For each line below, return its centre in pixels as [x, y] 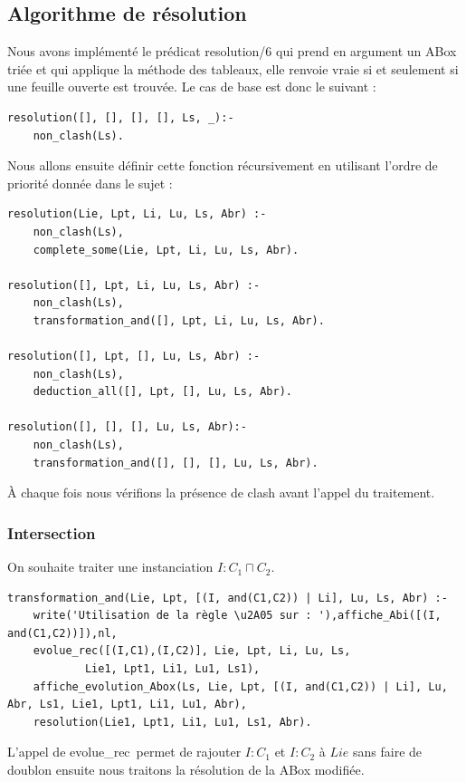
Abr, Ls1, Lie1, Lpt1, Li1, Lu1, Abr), [127, 705]
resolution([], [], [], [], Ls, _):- [121, 117]
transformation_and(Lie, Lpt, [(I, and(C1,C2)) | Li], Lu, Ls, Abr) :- [228, 598]
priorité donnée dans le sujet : [90, 183]
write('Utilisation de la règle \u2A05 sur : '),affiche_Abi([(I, [237, 616]
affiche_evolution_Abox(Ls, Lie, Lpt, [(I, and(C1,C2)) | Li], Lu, [240, 686]
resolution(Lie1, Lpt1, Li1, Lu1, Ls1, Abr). [172, 722]
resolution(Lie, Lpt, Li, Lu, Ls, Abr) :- [137, 214]
